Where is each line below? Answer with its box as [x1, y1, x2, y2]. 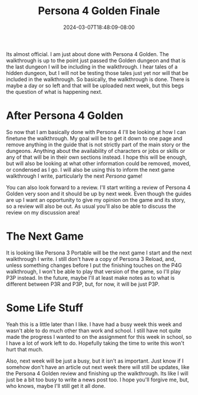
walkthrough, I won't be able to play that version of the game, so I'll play [6, 267, 181, 275]
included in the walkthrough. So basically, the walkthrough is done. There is [6, 76, 190, 83]
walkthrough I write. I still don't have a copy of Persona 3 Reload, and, [6, 255, 176, 262]
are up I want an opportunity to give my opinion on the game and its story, [6, 196, 186, 203]
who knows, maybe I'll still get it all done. [6, 382, 106, 389]
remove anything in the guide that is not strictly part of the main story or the [6, 141, 190, 148]
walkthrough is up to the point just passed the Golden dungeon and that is [6, 57, 186, 64]
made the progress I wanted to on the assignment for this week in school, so [6, 333, 192, 340]
